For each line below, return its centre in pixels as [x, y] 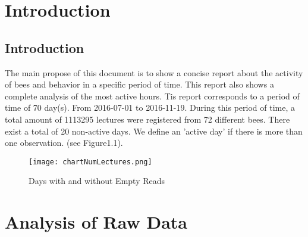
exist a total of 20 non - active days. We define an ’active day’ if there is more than [154, 131]
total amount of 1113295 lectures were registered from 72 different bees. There [147, 119]
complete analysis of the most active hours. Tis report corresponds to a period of [152, 96]
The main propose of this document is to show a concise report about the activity [154, 72]
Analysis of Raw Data [96, 222]
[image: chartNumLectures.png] [90, 162]
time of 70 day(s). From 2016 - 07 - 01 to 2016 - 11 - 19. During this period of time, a [150, 107]
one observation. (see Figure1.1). [64, 143]
